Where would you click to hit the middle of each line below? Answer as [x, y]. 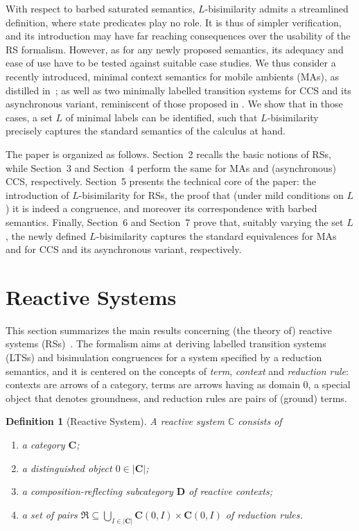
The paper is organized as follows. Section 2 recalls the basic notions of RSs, [168, 154]
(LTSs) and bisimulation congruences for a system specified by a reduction [164, 357]
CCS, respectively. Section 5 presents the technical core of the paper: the [161, 181]
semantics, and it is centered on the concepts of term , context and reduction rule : [177, 371]
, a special [329, 384]
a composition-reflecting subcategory [97, 491]
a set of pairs [50, 514]
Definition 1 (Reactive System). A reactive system [115, 421]
